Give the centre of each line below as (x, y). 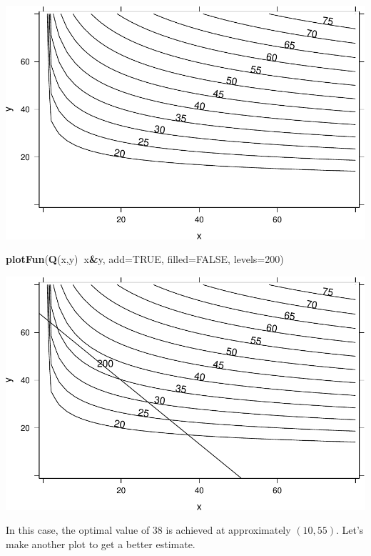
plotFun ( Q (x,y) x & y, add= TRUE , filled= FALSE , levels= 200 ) (145, 259)
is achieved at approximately (228, 530)
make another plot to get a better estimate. (101, 543)
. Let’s (350, 530)
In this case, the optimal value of (78, 530)
